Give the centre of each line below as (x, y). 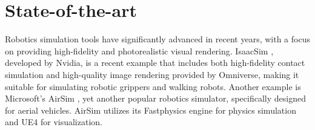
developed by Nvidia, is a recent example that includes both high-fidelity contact (155, 63)
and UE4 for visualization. (54, 122)
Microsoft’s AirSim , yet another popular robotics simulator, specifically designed (155, 98)
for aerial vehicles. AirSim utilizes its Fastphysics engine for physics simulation (151, 110)
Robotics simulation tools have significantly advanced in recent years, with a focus (157, 39)
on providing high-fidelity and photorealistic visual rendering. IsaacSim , (139, 50)
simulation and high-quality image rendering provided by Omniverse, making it (152, 74)
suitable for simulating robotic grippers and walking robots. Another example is (153, 86)
